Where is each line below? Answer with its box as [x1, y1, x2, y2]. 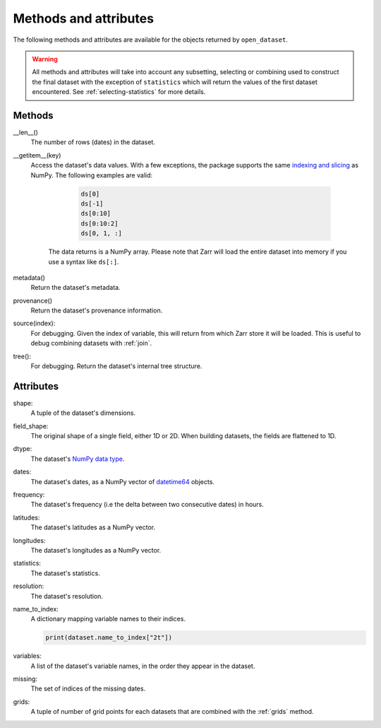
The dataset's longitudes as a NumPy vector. [30, 546, 162, 554]
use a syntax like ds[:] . [48, 257, 119, 266]
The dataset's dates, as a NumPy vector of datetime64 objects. [30, 477, 215, 486]
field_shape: [13, 421, 49, 430]
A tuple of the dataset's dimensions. [30, 409, 136, 417]
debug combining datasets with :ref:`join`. [30, 339, 152, 348]
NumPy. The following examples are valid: [30, 170, 153, 180]
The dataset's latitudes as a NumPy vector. [30, 523, 156, 532]
